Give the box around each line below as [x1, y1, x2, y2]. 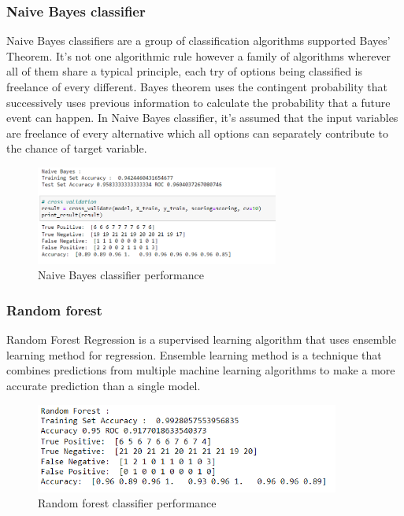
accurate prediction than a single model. [6, 378, 201, 394]
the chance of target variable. [6, 140, 147, 157]
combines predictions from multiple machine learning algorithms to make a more [6, 362, 395, 378]
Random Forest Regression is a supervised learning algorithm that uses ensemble [6, 331, 396, 348]
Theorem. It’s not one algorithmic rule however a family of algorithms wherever [6, 47, 391, 64]
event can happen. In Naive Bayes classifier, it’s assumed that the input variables [6, 109, 398, 126]
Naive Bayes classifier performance [38, 267, 204, 283]
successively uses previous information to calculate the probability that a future [6, 94, 391, 110]
